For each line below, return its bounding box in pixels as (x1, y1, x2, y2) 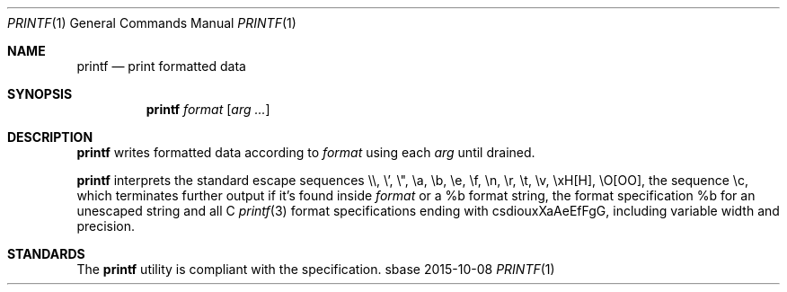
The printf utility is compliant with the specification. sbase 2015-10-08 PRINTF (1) (76, 261, 555, 277)
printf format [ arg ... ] (146, 102, 270, 117)
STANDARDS (7, 246, 85, 261)
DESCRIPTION (7, 129, 93, 145)
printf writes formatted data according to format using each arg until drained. (76, 145, 535, 160)
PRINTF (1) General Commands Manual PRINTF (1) (7, 15, 296, 31)
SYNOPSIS (7, 86, 73, 102)
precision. (76, 218, 136, 234)
